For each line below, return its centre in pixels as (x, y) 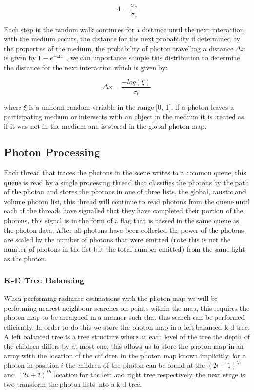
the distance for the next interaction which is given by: (86, 67)
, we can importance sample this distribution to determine (153, 58)
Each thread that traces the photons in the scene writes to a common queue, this (125, 172)
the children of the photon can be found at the (135, 365)
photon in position (31, 365)
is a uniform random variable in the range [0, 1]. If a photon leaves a (131, 107)
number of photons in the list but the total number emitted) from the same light (125, 249)
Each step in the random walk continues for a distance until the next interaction (124, 29)
